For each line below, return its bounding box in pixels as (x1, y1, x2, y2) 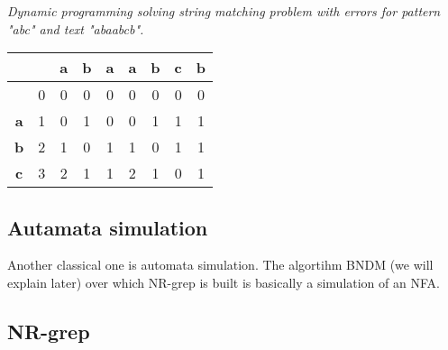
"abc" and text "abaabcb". (7, 19, 144, 38)
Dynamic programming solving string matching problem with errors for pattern (7, 2, 441, 20)
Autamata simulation (7, 213, 208, 241)
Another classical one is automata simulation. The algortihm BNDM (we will (7, 255, 434, 274)
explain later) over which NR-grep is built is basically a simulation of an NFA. (7, 272, 440, 291)
